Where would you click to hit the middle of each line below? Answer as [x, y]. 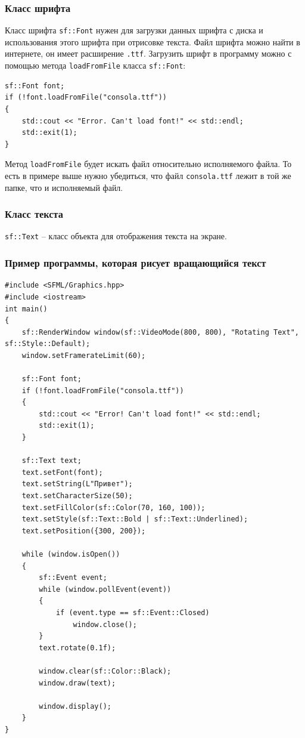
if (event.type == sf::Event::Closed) [133, 612]
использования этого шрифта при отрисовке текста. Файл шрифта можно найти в [152, 41]
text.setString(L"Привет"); [77, 484]
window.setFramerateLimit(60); [84, 355]
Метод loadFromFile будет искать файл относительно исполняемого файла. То [148, 164]
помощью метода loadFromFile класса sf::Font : [95, 65]
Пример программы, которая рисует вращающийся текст [136, 263]
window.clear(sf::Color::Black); [105, 671]
